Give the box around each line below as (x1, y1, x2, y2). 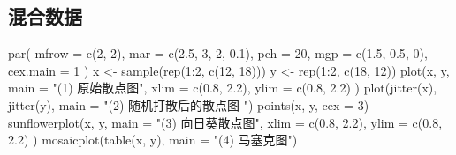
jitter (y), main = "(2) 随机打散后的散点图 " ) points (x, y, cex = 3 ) (8, 95, 369, 114)
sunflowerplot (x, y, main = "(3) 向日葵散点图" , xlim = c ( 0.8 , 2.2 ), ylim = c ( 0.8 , (8, 113, 443, 131)
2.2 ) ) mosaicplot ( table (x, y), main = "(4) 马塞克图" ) (8, 130, 298, 149)
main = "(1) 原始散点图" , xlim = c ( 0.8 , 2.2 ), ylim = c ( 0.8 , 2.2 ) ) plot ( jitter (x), (8, 78, 437, 97)
